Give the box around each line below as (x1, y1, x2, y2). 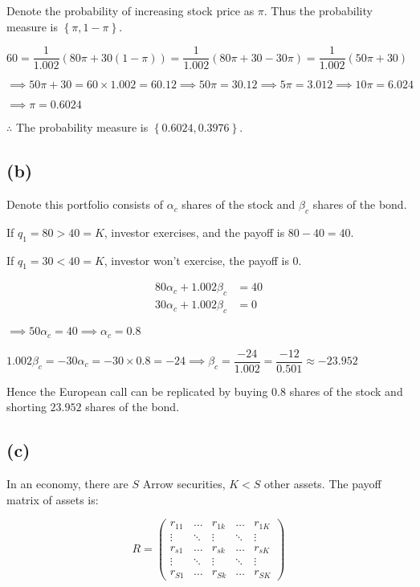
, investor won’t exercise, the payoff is (104, 251, 289, 268)
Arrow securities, (142, 475, 226, 491)
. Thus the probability (263, 2, 373, 18)
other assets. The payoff (264, 475, 381, 491)
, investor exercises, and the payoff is (104, 223, 285, 240)
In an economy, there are (6, 475, 128, 491)
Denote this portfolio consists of (6, 196, 163, 213)
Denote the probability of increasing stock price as (6, 2, 255, 18)
